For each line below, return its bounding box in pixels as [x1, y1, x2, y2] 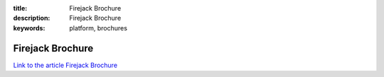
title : [13, 4, 28, 12]
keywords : [13, 23, 46, 32]
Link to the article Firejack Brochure [13, 61, 117, 69]
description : [13, 14, 50, 23]
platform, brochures [69, 23, 128, 32]
